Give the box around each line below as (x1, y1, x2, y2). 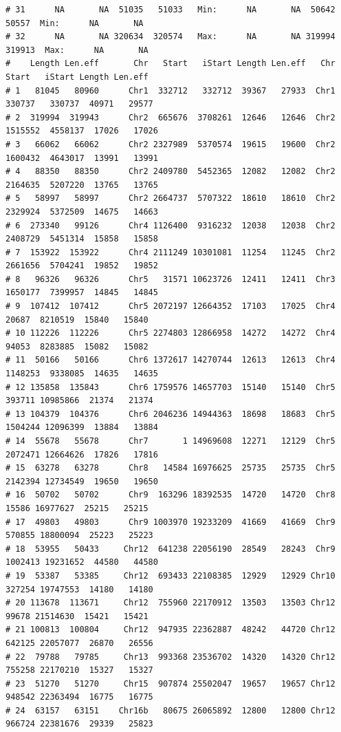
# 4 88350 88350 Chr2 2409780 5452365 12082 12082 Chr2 (5, 166, 335, 177)
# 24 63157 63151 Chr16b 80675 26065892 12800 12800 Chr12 (5, 705, 335, 715)
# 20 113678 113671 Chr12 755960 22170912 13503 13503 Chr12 (5, 598, 335, 608)
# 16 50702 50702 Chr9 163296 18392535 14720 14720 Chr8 (5, 490, 335, 500)
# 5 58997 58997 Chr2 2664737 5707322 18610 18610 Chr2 (5, 193, 335, 204)
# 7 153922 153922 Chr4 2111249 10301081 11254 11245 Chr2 (5, 247, 335, 257)
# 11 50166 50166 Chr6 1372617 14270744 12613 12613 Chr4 (5, 355, 335, 365)
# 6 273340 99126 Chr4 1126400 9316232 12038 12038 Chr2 (5, 220, 335, 230)
